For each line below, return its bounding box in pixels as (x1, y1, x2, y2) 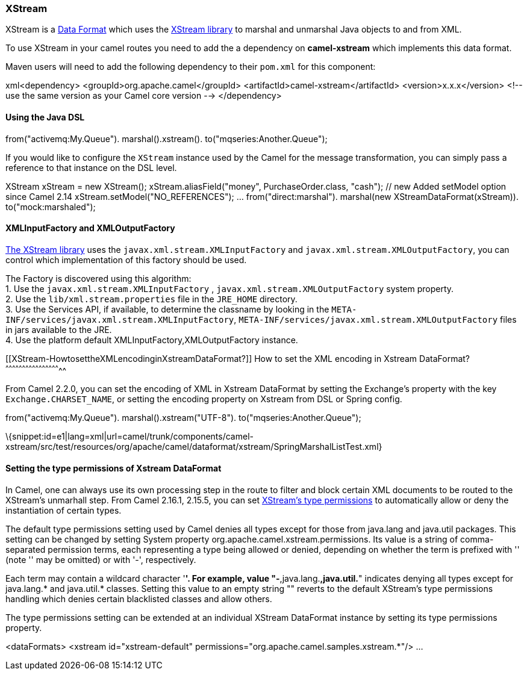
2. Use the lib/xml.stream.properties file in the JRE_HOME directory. (5, 293, 298, 304)
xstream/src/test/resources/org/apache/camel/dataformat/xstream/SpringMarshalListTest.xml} (5, 441, 382, 452)
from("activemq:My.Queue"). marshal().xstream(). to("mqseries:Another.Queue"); (5, 133, 328, 144)
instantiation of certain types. (5, 505, 122, 515)
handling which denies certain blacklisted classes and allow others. (5, 593, 272, 604)
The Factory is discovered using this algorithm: (5, 273, 192, 284)
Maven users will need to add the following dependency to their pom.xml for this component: (5, 61, 376, 72)
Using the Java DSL (5, 111, 85, 122)
